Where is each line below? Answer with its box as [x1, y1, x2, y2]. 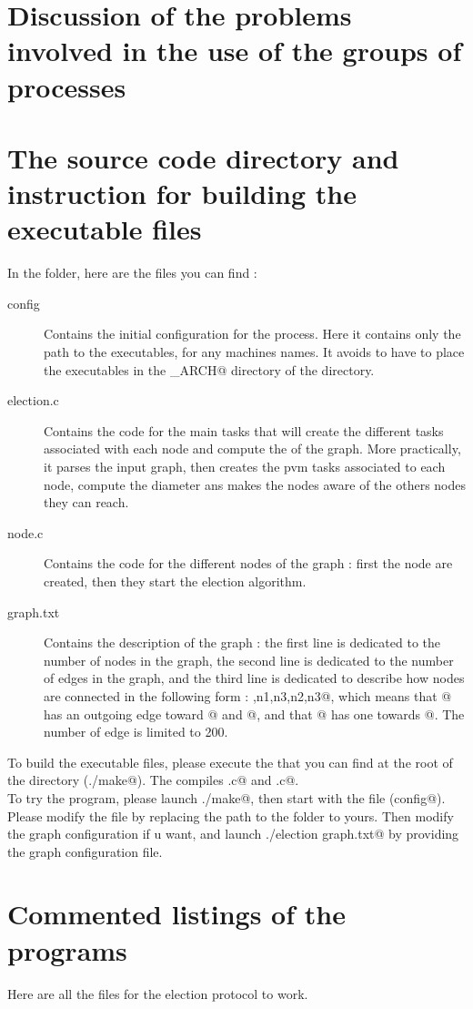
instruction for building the [7, 175, 357, 212]
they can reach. [44, 493, 129, 512]
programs [7, 931, 127, 968]
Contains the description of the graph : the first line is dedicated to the [44, 633, 440, 652]
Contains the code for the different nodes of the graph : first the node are [44, 554, 453, 573]
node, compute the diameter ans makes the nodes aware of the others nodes [44, 474, 467, 494]
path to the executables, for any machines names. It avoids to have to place [44, 342, 465, 362]
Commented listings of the [7, 895, 346, 933]
